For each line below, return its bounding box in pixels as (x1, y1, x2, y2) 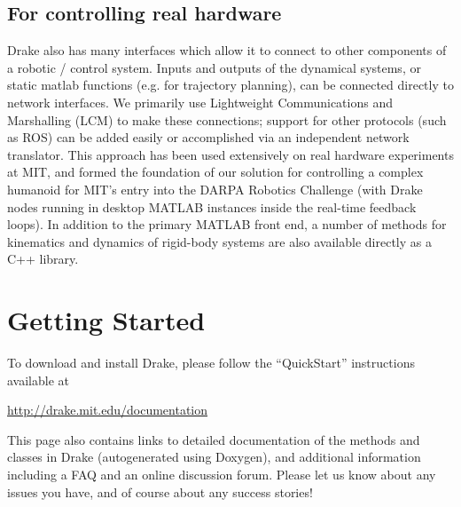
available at (7, 370, 69, 389)
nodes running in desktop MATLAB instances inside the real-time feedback (7, 197, 417, 216)
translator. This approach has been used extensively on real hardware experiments (7, 145, 454, 163)
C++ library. (7, 250, 79, 268)
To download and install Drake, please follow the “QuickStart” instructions (7, 353, 415, 372)
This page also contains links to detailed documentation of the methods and (7, 430, 420, 448)
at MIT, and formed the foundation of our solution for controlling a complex (7, 162, 424, 181)
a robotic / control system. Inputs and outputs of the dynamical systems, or (7, 58, 421, 76)
